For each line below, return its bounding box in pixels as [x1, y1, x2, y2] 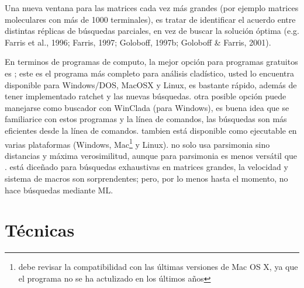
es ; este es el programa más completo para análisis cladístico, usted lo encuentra [5, 67, 294, 79]
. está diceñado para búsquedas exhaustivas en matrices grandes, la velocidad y [5, 161, 288, 173]
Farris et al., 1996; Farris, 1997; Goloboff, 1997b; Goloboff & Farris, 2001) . [5, 36, 271, 48]
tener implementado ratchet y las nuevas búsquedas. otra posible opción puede [5, 90, 286, 102]
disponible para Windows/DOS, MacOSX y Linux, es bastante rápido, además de [5, 78, 297, 91]
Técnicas [5, 218, 75, 242]
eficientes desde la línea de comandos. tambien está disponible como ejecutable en [5, 124, 297, 136]
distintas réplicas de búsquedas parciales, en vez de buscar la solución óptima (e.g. [5, 25, 299, 37]
